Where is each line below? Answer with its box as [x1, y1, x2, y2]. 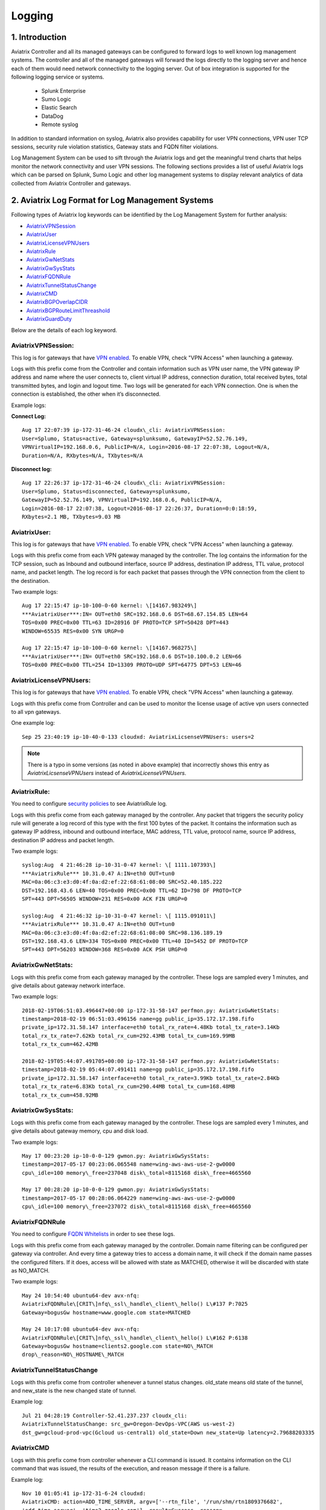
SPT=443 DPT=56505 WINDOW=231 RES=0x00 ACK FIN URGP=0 [22, 896, 188, 902]
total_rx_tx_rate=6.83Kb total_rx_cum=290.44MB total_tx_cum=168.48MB [22, 1083, 235, 1090]
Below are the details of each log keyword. [11, 326, 118, 333]
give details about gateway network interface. [11, 981, 126, 989]
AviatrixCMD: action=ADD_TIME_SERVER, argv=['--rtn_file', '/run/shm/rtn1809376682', [22, 1499, 283, 1505]
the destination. [11, 577, 50, 584]
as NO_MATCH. [11, 1267, 50, 1274]
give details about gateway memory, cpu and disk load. [11, 1127, 149, 1135]
